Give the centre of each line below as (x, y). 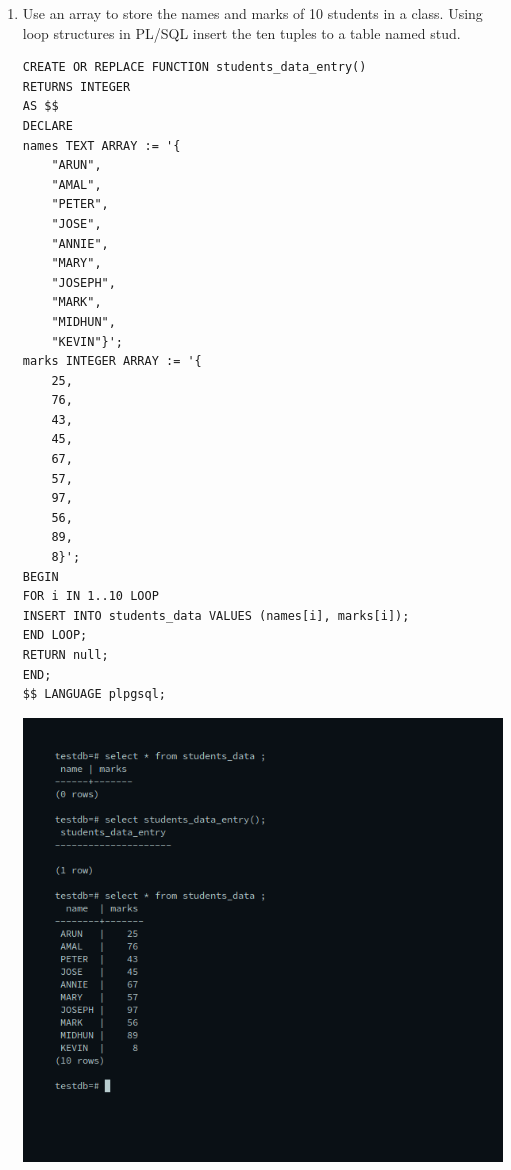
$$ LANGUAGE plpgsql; (94, 694)
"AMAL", (76, 184)
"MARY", (76, 263)
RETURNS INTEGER (76, 86)
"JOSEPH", (83, 282)
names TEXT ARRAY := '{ (101, 145)
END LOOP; (55, 635)
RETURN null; (65, 655)
